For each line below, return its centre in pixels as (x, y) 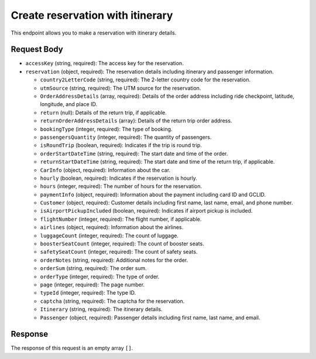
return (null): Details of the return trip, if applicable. (103, 112)
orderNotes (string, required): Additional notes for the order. (114, 260)
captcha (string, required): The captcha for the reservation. (112, 301)
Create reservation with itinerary (92, 15)
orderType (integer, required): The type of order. (100, 276)
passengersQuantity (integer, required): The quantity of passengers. (126, 137)
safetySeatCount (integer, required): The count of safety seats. (119, 252)
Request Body (37, 49)
